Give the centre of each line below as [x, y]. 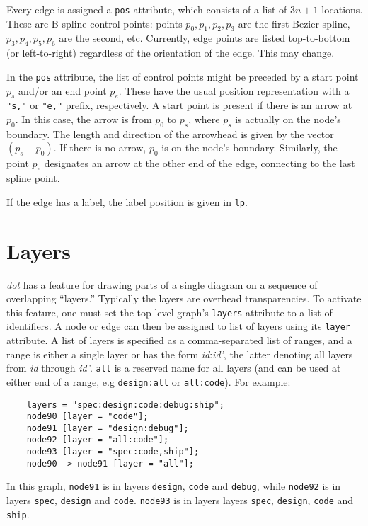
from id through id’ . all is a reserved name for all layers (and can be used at [174, 368]
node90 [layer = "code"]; [87, 417]
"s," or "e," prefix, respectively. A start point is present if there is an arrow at [179, 105]
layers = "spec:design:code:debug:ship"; [125, 405]
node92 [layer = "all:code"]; [98, 440]
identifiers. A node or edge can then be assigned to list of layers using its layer [178, 326]
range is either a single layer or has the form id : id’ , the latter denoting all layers [180, 354]
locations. [342, 9]
